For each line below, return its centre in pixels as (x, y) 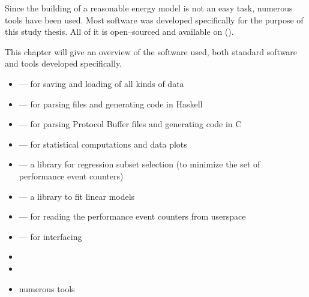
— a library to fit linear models (77, 196)
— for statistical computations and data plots (103, 144)
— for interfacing (50, 236)
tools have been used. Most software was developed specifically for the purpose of (154, 19)
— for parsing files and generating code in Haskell (111, 103)
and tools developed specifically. (64, 63)
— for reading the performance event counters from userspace (132, 216)
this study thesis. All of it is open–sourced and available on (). (119, 31)
